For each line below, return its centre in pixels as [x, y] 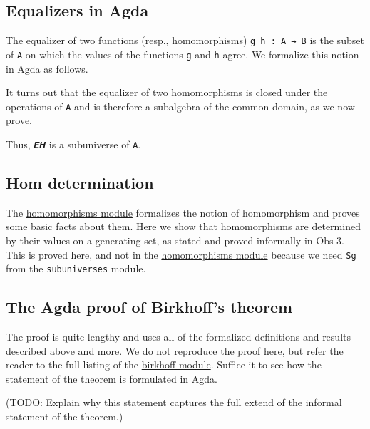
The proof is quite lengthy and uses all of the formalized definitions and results [178, 337]
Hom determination [80, 182]
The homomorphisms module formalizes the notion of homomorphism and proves [183, 212]
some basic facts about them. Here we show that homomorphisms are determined [183, 226]
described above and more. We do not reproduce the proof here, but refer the [175, 350]
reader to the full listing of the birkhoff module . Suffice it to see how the [164, 365]
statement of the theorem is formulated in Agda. [112, 378]
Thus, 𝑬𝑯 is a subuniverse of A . [73, 144]
